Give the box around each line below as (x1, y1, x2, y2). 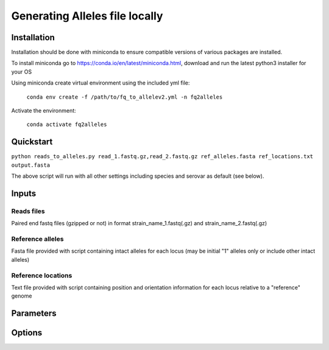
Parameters (11, 308, 57, 319)
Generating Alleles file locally (11, 9, 163, 23)
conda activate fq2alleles (26, 121, 107, 128)
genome (11, 292, 32, 299)
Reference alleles (11, 235, 64, 243)
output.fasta (11, 161, 51, 169)
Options (11, 327, 43, 338)
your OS (11, 68, 32, 75)
